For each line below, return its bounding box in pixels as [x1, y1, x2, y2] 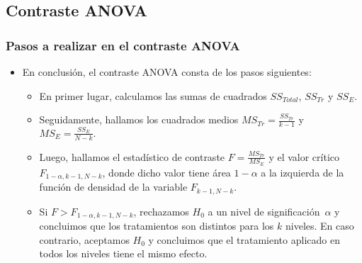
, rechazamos [133, 203, 189, 218]
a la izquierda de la [261, 164, 344, 179]
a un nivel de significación [208, 203, 320, 218]
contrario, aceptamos [39, 232, 130, 247]
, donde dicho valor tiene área [102, 164, 231, 179]
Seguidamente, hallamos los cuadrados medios [39, 112, 239, 127]
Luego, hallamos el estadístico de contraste [39, 149, 225, 164]
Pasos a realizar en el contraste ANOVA [6, 36, 240, 54]
